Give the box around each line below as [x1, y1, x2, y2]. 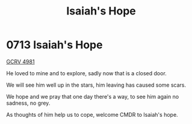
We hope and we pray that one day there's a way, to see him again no [6, 93, 179, 100]
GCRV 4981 [6, 58, 35, 65]
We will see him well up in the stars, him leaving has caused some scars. [6, 81, 187, 88]
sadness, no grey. [6, 99, 51, 107]
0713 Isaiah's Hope [6, 38, 103, 52]
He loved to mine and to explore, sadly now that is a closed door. [6, 69, 167, 76]
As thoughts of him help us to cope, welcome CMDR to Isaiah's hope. [6, 111, 179, 118]
